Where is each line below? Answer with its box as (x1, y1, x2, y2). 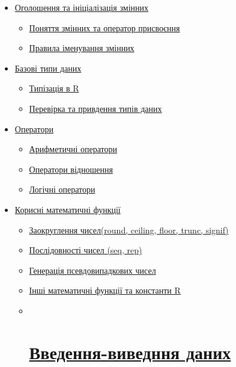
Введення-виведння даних (29, 339, 231, 364)
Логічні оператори (29, 183, 95, 196)
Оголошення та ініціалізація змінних (14, 1, 148, 13)
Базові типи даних (14, 61, 82, 74)
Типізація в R (29, 82, 79, 94)
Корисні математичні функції (14, 203, 121, 215)
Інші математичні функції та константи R (29, 284, 181, 297)
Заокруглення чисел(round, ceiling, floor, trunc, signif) (29, 223, 229, 236)
